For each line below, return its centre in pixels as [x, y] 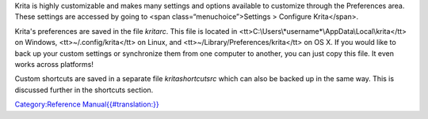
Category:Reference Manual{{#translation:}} [87, 104]
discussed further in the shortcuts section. [84, 90]
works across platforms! [54, 64]
